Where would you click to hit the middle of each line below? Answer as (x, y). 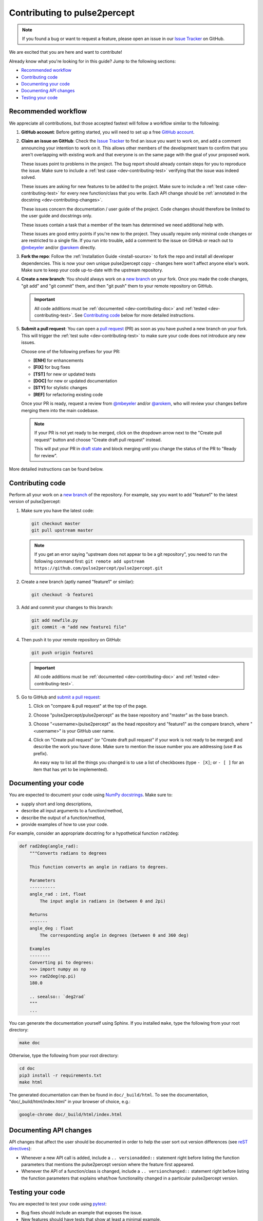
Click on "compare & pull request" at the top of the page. (90, 706)
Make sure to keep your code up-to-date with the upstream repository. (92, 270)
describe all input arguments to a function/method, (72, 811)
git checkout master (56, 523)
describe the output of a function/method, (63, 818)
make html (31, 1082)
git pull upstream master (62, 530)
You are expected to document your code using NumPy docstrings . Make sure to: (91, 795)
